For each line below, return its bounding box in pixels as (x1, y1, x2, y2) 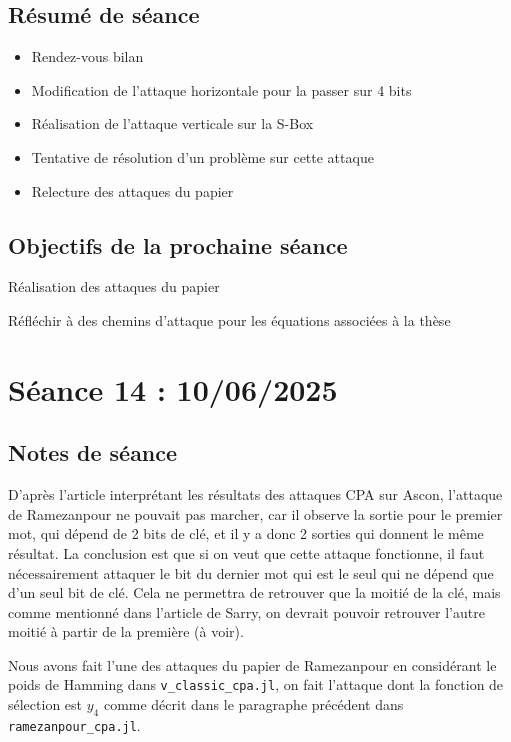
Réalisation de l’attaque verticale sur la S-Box (31, 113, 314, 134)
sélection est (8, 694, 83, 715)
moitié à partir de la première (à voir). (8, 621, 244, 642)
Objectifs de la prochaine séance (8, 229, 348, 260)
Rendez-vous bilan (31, 46, 144, 67)
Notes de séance (8, 437, 178, 468)
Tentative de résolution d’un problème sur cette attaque (31, 146, 374, 167)
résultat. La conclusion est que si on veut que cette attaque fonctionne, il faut (8, 542, 485, 563)
